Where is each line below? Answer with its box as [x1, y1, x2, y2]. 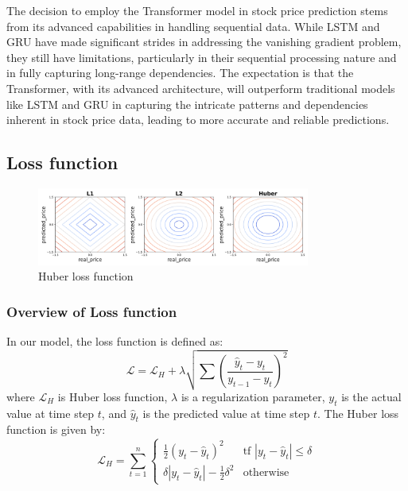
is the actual [341, 388, 402, 404]
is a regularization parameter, [181, 388, 325, 404]
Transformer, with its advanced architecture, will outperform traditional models [6, 79, 395, 96]
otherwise [243, 466, 289, 478]
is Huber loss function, [57, 388, 168, 404]
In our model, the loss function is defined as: [6, 333, 223, 350]
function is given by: [6, 421, 106, 438]
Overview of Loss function [6, 301, 177, 321]
